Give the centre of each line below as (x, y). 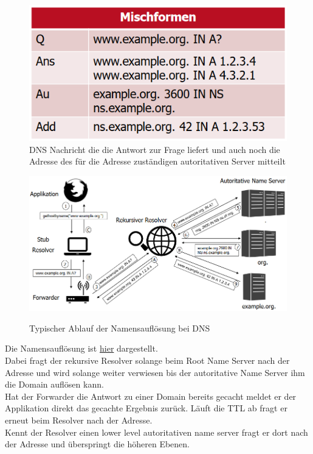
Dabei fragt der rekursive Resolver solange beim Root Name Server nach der (147, 360)
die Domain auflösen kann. (54, 384)
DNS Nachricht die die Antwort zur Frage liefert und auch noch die (155, 149)
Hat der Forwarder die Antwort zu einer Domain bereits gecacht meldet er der (151, 396)
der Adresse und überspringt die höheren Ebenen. (97, 444)
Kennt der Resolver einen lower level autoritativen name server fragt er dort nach (156, 432)
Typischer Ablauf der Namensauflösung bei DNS (120, 328)
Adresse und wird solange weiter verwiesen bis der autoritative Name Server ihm (155, 372)
